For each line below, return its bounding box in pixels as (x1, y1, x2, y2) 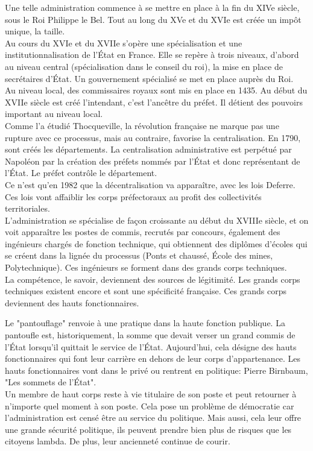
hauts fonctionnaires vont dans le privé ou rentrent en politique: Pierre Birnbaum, (5, 364, 308, 376)
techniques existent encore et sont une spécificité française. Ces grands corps (5, 285, 286, 297)
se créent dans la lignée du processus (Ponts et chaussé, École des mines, (5, 249, 273, 262)
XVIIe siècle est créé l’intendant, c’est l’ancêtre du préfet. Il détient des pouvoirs (5, 95, 303, 108)
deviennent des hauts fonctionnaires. (5, 296, 139, 309)
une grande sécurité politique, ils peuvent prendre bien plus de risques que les (5, 423, 292, 435)
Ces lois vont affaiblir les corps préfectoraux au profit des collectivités (5, 190, 262, 203)
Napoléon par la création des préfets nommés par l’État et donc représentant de (5, 154, 300, 167)
